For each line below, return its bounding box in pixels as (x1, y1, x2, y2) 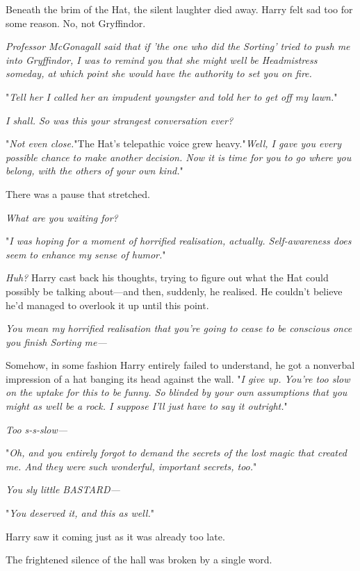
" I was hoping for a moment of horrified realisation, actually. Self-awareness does (6, 233, 352, 248)
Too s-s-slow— (6, 422, 68, 436)
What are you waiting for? (6, 210, 118, 224)
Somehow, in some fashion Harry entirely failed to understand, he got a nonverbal (6, 358, 355, 372)
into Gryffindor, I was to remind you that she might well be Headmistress (6, 52, 318, 67)
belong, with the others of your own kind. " (6, 163, 183, 178)
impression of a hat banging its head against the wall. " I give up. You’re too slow (6, 371, 350, 386)
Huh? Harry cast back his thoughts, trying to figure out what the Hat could (6, 270, 329, 285)
